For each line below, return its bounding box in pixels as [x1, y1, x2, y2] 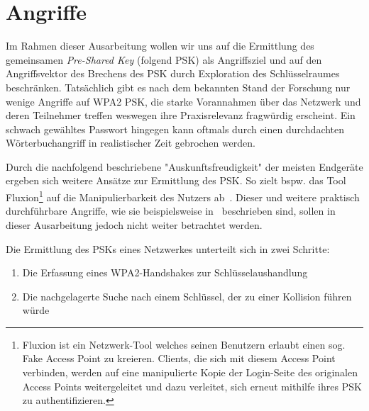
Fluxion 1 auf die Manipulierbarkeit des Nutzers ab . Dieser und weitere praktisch [6, 188, 360, 204]
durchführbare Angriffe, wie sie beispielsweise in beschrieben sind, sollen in [6, 203, 336, 218]
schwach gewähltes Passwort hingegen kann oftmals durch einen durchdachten [6, 121, 345, 136]
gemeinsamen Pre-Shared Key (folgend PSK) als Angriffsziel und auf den [6, 52, 322, 67]
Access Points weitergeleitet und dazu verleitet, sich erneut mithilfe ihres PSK [22, 378, 362, 393]
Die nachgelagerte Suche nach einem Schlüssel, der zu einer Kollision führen [22, 288, 352, 303]
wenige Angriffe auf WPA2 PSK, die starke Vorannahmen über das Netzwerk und [6, 94, 361, 108]
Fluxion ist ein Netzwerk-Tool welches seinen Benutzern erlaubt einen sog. [22, 337, 346, 351]
